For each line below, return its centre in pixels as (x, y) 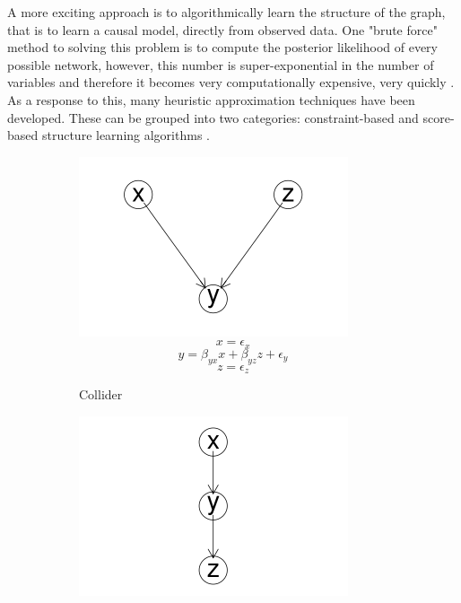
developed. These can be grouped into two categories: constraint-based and (213, 117)
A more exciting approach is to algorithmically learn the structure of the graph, (226, 12)
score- (439, 117)
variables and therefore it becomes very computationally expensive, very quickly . (231, 82)
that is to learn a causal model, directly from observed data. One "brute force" (222, 29)
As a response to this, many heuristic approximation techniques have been (211, 99)
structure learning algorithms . (126, 135)
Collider (101, 394)
